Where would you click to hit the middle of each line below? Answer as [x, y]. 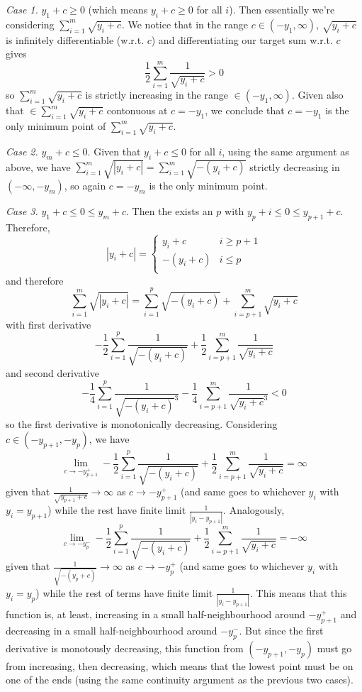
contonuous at [137, 110]
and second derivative [52, 372]
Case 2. [22, 151]
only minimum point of [56, 125]
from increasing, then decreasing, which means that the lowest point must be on [180, 665]
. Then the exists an [170, 211]
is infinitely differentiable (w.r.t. [75, 39]
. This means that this [299, 592]
